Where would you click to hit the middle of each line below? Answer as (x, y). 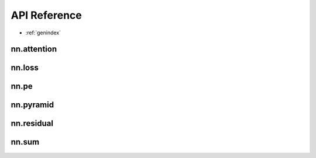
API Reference (46, 15)
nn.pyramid (32, 105)
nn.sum (25, 142)
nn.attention (34, 49)
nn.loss (25, 68)
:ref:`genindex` (43, 33)
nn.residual (32, 123)
